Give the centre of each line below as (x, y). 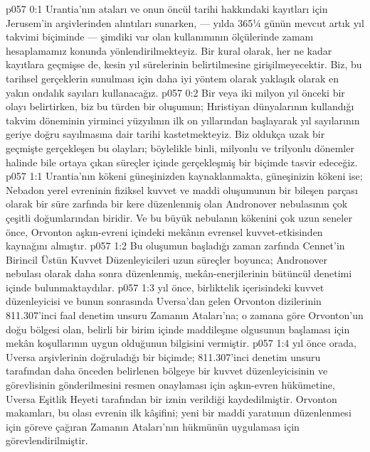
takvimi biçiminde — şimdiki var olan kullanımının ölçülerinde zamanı (160, 37)
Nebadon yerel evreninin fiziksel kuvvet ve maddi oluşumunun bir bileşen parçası (182, 189)
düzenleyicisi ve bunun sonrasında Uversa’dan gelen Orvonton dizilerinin (164, 301)
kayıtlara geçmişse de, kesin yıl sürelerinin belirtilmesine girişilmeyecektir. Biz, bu (184, 64)
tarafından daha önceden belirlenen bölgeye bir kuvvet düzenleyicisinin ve (167, 371)
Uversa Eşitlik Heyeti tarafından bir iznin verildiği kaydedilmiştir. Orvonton (171, 398)
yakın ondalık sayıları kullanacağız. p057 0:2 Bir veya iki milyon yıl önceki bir (175, 92)
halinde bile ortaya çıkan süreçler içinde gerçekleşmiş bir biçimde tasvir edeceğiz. (182, 162)
